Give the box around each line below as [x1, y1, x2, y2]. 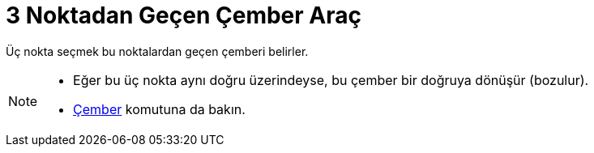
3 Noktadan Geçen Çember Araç [6, 2, 361, 29]
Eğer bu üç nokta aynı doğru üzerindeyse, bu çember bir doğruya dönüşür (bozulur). [73, 71, 589, 88]
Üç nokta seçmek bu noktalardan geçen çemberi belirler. [6, 44, 309, 58]
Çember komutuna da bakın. [73, 100, 246, 117]
